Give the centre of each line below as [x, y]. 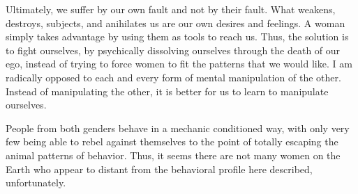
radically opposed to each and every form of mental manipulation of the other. [173, 77]
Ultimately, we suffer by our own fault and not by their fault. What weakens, [171, 9]
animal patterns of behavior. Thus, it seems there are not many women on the [173, 155]
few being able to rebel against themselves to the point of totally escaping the [172, 142]
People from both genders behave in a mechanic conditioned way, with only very [178, 128]
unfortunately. [36, 183]
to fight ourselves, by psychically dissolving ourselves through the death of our [173, 50]
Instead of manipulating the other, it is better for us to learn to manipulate [167, 91]
